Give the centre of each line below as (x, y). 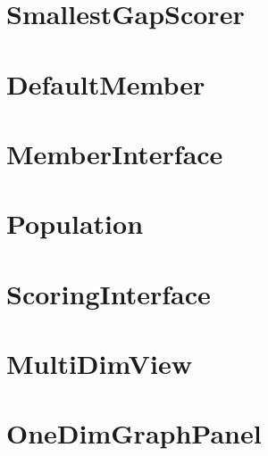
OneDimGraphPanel (134, 433)
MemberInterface (115, 153)
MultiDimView (99, 364)
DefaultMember (106, 83)
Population (75, 224)
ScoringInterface (109, 293)
